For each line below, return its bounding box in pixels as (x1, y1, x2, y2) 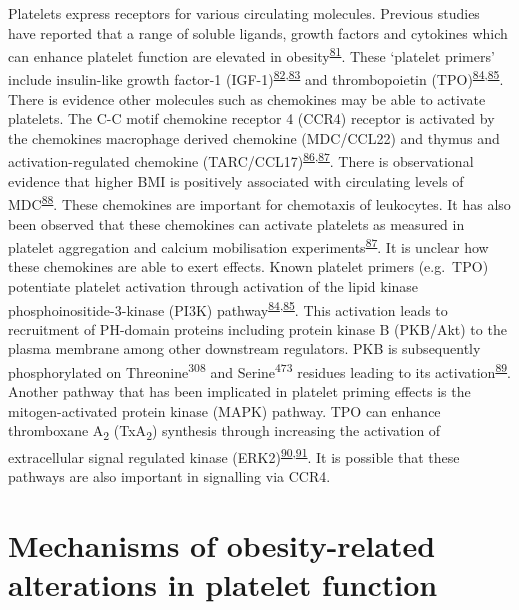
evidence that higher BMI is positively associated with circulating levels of (8, 170, 464, 191)
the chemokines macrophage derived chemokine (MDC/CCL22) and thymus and (8, 127, 500, 148)
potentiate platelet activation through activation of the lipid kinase (8, 276, 419, 296)
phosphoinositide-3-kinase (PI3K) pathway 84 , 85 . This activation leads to (8, 296, 448, 320)
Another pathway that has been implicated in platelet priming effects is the (8, 381, 471, 402)
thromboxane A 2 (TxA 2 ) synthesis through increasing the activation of (8, 420, 441, 444)
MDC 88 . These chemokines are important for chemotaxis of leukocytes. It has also (8, 191, 511, 214)
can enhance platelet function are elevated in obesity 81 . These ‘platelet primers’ (8, 43, 495, 66)
